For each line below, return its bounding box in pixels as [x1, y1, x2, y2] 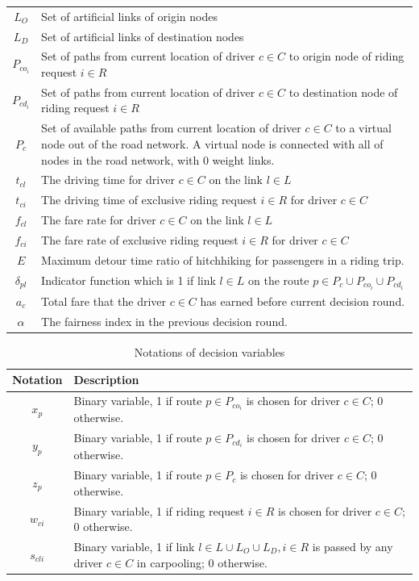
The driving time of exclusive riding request [41, 191, 257, 208]
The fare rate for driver [41, 211, 156, 228]
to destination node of [288, 83, 398, 100]
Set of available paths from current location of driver [41, 119, 301, 136]
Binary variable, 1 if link [73, 538, 195, 555]
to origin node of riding [288, 48, 404, 65]
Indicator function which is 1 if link [41, 271, 216, 288]
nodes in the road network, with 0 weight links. [41, 151, 275, 168]
